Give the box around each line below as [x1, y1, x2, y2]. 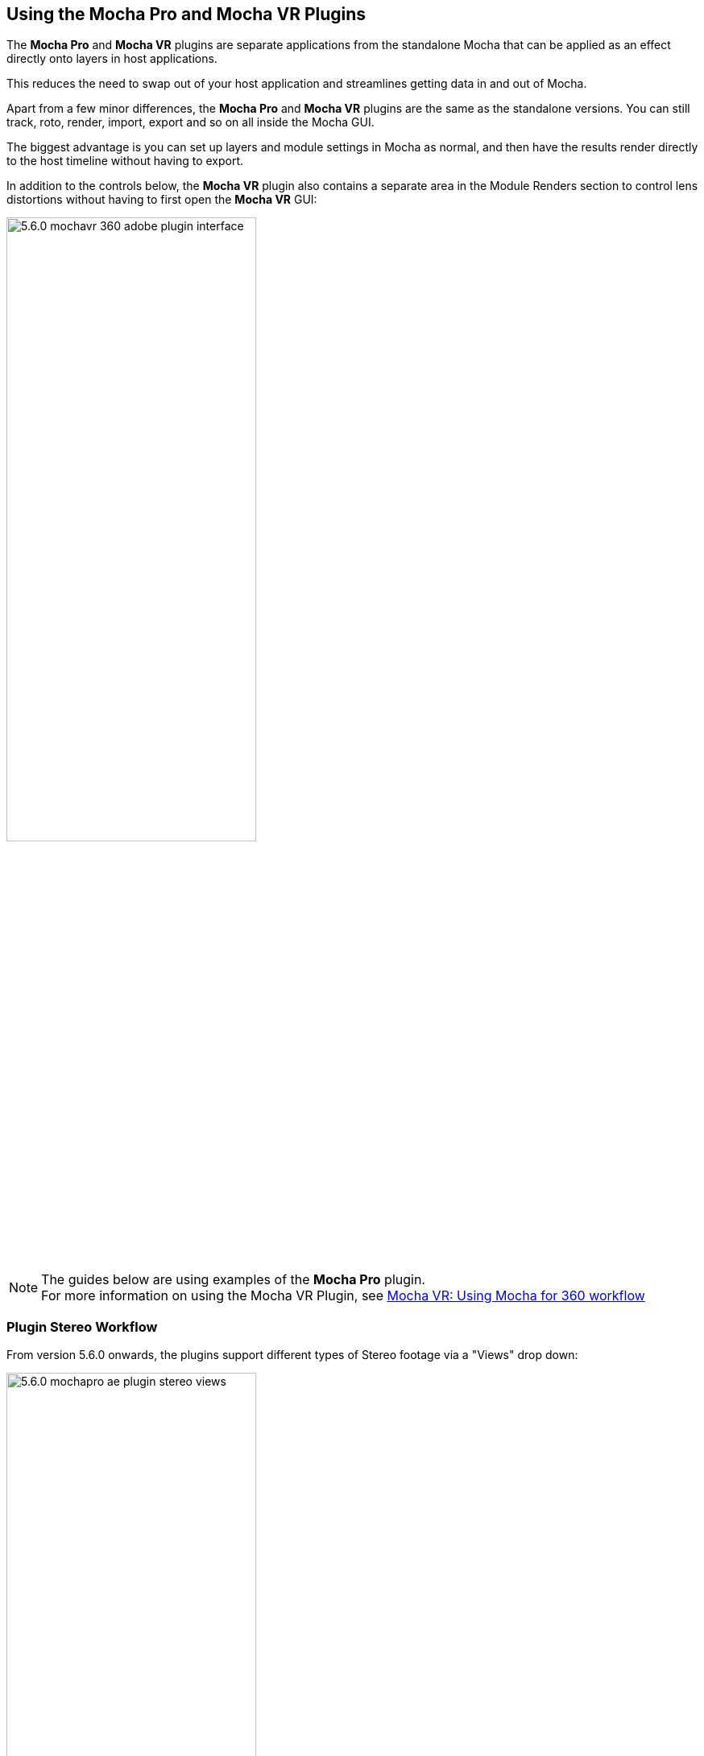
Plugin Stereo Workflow [6, 1318, 158, 1335]
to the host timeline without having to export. [6, 154, 244, 168]
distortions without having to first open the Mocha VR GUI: [6, 192, 317, 207]
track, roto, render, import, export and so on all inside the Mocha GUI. [6, 115, 375, 130]
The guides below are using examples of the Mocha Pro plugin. [41, 1271, 425, 1287]
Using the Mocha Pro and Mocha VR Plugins [6, 4, 366, 24]
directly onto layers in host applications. [6, 52, 217, 66]
